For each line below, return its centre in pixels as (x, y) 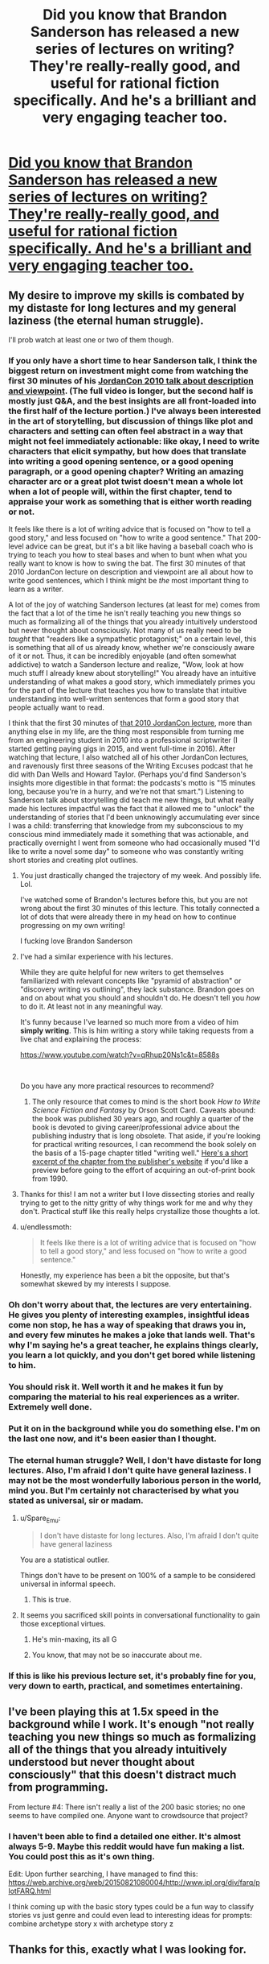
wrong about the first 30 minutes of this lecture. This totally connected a (140, 909)
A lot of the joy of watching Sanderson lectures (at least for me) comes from (134, 605)
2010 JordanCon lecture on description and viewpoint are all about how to (131, 572)
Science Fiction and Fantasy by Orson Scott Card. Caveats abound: (144, 1110)
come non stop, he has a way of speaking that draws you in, (127, 1325)
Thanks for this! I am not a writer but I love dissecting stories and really (137, 1195)
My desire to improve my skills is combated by (126, 295)
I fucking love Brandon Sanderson (76, 941)
